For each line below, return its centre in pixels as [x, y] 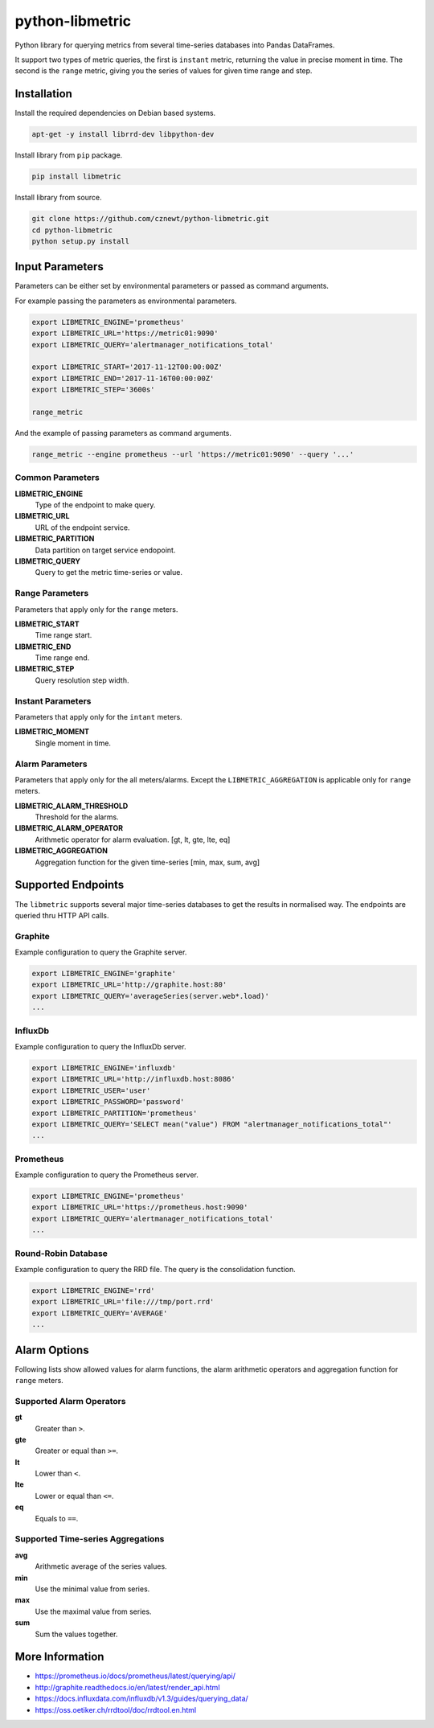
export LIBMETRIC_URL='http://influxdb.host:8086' [134, 1079]
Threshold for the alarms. [77, 817]
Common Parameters [57, 478]
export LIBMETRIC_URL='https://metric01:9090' [125, 333]
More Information [59, 1657]
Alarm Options [52, 1350]
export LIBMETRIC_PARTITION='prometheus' [115, 1113]
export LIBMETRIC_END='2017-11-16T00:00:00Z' [123, 378]
